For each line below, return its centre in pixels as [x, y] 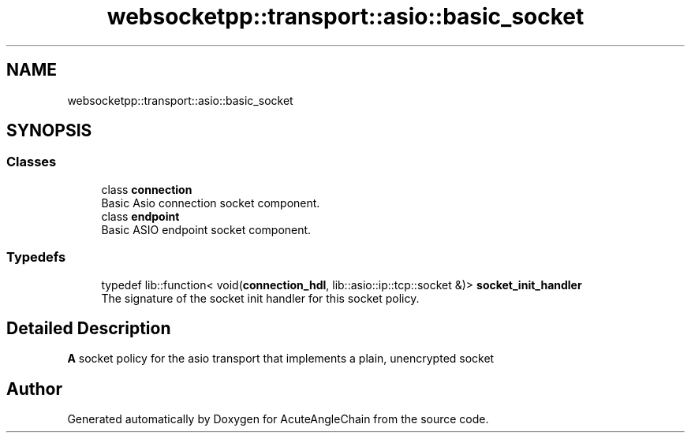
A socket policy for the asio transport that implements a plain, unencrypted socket [281, 359]
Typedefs [36, 257]
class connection [147, 189]
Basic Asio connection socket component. [211, 203]
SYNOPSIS [49, 131]
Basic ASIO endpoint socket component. [206, 229]
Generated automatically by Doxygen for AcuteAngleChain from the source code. [278, 419]
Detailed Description [89, 328]
